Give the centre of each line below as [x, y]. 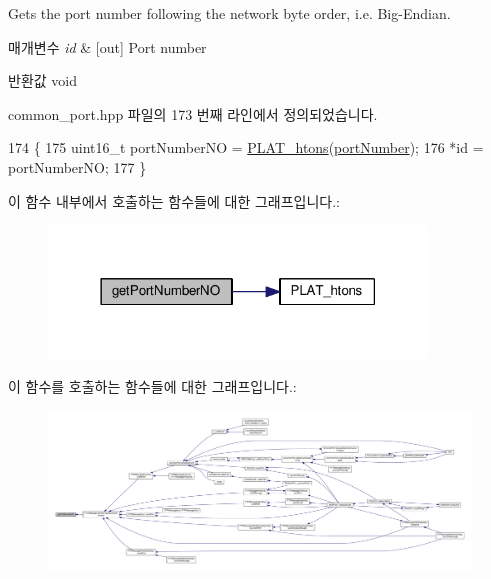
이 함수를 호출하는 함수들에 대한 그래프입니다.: [152, 386]
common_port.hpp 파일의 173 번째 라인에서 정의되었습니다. [193, 113]
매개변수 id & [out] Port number [107, 46]
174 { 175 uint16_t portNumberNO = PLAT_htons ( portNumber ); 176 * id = [246, 147]
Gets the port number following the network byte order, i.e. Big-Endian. [229, 13]
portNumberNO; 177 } [77, 166]
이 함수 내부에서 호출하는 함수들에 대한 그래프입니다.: [174, 200]
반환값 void [42, 80]
